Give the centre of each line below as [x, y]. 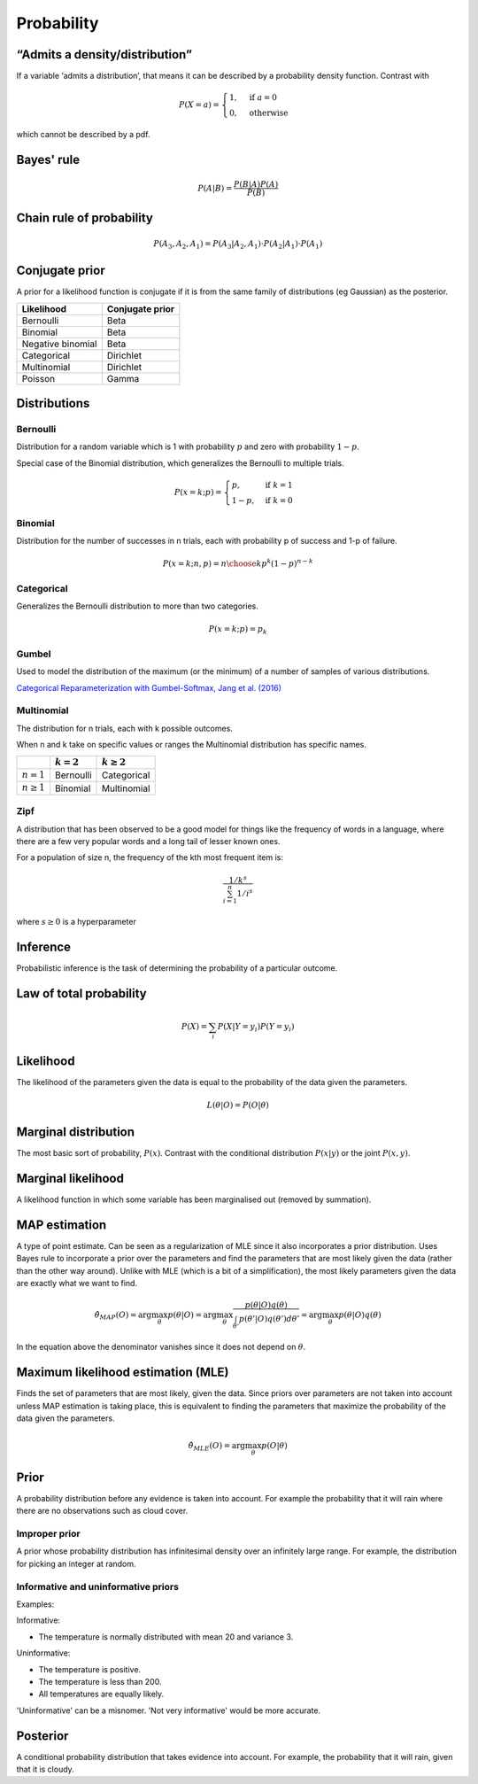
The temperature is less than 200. [100, 1681]
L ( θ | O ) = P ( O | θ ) [238, 1105]
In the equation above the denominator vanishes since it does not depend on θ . [161, 1347]
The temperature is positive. [90, 1669]
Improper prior [48, 1534]
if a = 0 [263, 98]
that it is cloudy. [45, 1769]
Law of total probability [82, 993]
